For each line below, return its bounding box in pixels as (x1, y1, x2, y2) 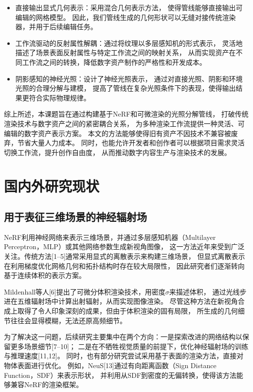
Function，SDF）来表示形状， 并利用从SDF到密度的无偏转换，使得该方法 (4, 370, 236, 380)
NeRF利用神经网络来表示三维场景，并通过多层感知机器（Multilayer (4, 232, 216, 242)
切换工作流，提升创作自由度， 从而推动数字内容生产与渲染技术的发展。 (4, 147, 231, 157)
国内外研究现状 (4, 176, 100, 196)
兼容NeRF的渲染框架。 (10, 379, 83, 390)
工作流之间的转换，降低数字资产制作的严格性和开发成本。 (22, 57, 206, 67)
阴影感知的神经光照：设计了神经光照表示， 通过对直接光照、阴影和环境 (15, 73, 243, 83)
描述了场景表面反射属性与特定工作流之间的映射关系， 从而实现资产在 (15, 47, 236, 58)
